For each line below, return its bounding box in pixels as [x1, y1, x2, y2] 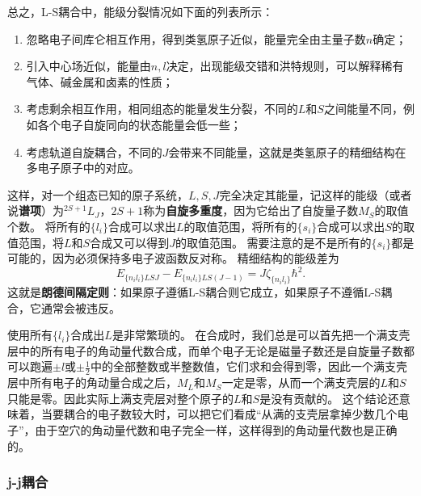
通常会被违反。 [40, 299, 120, 316]
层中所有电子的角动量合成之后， [7, 374, 177, 391]
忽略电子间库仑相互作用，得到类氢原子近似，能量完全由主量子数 [26, 30, 366, 47]
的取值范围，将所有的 [183, 217, 297, 234]
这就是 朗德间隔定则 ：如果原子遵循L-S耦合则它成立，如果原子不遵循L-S [7, 284, 381, 301]
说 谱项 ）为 [7, 202, 64, 219]
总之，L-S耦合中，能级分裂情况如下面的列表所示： [7, 3, 274, 19]
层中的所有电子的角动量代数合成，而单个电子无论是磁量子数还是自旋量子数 [7, 342, 403, 359]
